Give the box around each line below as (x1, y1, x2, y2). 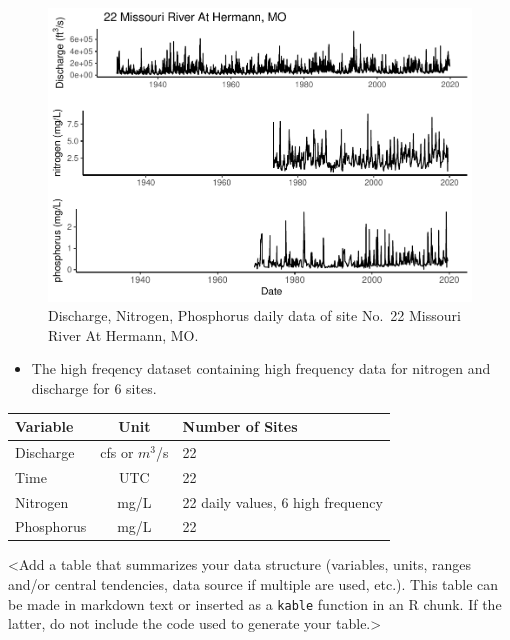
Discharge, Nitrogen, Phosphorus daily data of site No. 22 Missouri (48, 305, 461, 326)
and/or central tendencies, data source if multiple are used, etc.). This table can (8, 574, 499, 595)
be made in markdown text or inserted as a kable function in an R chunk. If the (8, 593, 502, 614)
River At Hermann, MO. (48, 324, 199, 345)
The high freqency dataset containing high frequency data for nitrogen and (31, 358, 491, 379)
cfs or (100, 441, 134, 462)
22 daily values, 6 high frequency (182, 491, 383, 512)
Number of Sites (182, 416, 298, 436)
